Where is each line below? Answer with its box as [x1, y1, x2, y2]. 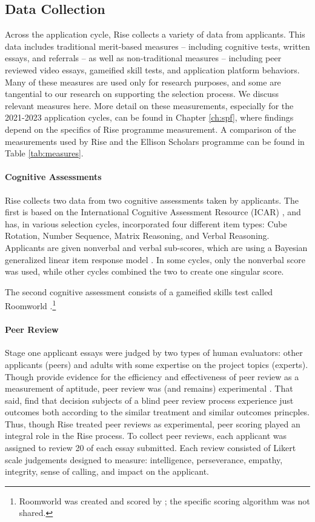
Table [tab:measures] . [5, 147, 84, 159]
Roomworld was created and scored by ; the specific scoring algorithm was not [19, 494, 310, 507]
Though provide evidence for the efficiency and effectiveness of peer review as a [5, 370, 299, 383]
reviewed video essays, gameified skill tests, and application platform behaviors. [5, 63, 300, 76]
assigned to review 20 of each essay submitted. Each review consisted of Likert [5, 441, 296, 454]
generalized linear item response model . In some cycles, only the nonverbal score [5, 253, 305, 266]
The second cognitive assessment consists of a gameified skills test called [5, 285, 273, 298]
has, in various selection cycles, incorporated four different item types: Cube [5, 217, 287, 230]
